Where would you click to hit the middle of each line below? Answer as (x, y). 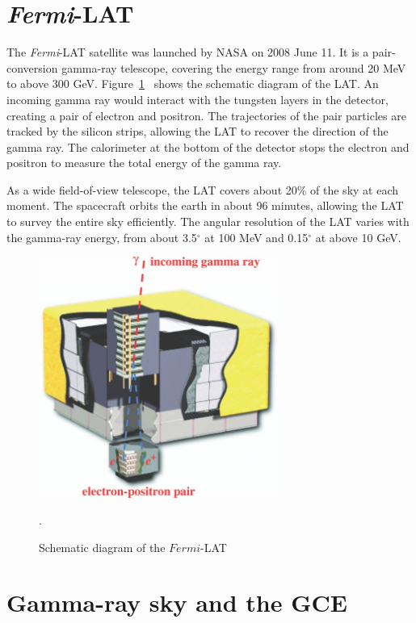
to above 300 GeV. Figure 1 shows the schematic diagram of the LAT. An (193, 84)
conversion (32, 67)
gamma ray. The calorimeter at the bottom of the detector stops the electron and (208, 146)
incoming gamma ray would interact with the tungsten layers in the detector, (197, 99)
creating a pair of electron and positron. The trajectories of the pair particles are (206, 115)
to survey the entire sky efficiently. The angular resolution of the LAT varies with (208, 222)
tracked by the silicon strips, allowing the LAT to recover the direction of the (197, 131)
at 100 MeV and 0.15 (256, 237)
